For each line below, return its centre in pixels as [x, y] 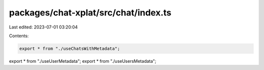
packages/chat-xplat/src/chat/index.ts [90, 13]
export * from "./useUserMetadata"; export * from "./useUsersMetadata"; [83, 61]
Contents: [19, 36]
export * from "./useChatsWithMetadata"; [70, 49]
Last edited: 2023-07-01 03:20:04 [44, 27]
